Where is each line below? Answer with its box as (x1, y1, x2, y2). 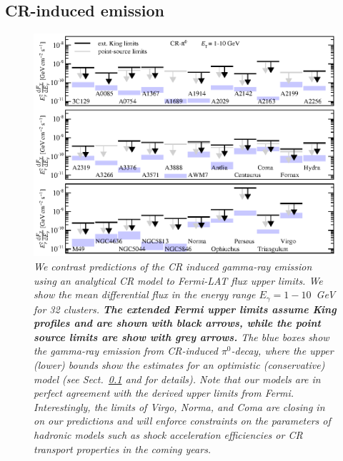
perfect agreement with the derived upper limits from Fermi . (34, 385, 294, 400)
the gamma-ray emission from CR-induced (34, 343, 218, 358)
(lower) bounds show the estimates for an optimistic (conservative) (34, 357, 325, 372)
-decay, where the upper (231, 343, 334, 358)
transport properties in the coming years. (34, 441, 212, 456)
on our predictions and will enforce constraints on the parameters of (34, 413, 331, 428)
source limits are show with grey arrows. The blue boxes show (34, 329, 329, 344)
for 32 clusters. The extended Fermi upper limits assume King (34, 301, 337, 316)
